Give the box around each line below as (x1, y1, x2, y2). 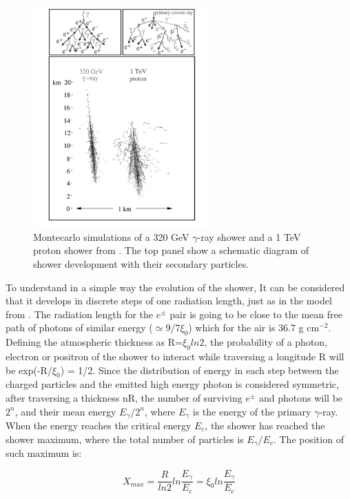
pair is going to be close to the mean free (169, 306, 342, 321)
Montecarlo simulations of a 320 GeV (33, 229, 189, 244)
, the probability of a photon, (204, 335, 328, 349)
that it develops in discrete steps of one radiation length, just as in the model (6, 293, 332, 308)
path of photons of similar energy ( (6, 320, 153, 335)
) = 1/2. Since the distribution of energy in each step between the (60, 362, 339, 377)
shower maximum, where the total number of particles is (6, 431, 244, 446)
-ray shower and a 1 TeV (197, 229, 301, 244)
